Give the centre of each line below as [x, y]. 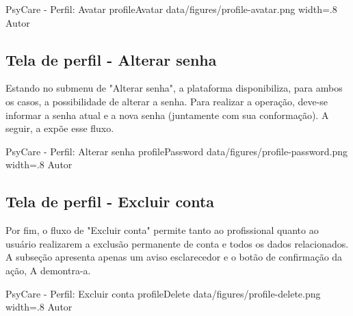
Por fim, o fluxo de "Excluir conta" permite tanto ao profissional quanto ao [162, 230]
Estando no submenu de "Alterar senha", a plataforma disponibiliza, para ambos [174, 88]
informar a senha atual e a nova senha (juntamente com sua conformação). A [167, 115]
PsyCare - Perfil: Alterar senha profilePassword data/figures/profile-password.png [177, 151]
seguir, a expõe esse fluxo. [60, 128]
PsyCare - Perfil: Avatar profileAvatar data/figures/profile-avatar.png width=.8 [171, 9]
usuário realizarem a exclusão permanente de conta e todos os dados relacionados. [177, 243]
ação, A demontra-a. [48, 270]
